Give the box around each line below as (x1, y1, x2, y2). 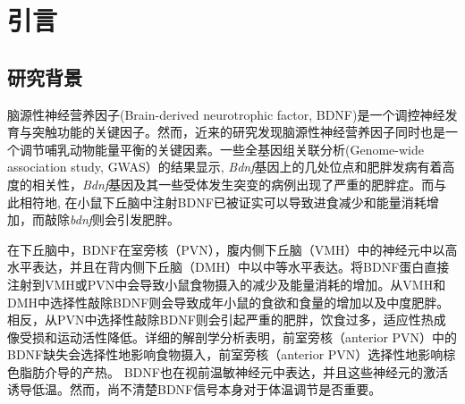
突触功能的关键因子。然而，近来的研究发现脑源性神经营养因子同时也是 (31, 122, 445, 141)
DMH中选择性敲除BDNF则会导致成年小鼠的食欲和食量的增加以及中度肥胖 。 (7, 292, 450, 311)
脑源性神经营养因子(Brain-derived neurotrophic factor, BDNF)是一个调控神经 (7, 105, 445, 123)
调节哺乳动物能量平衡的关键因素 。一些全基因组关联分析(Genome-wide (19, 139, 424, 158)
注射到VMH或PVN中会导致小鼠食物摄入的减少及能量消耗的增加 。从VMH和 (7, 274, 446, 293)
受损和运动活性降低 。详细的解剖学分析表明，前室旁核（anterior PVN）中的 (19, 327, 458, 346)
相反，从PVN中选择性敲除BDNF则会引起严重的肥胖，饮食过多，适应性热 (7, 310, 434, 329)
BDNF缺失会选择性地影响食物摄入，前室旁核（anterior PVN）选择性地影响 (7, 345, 444, 364)
